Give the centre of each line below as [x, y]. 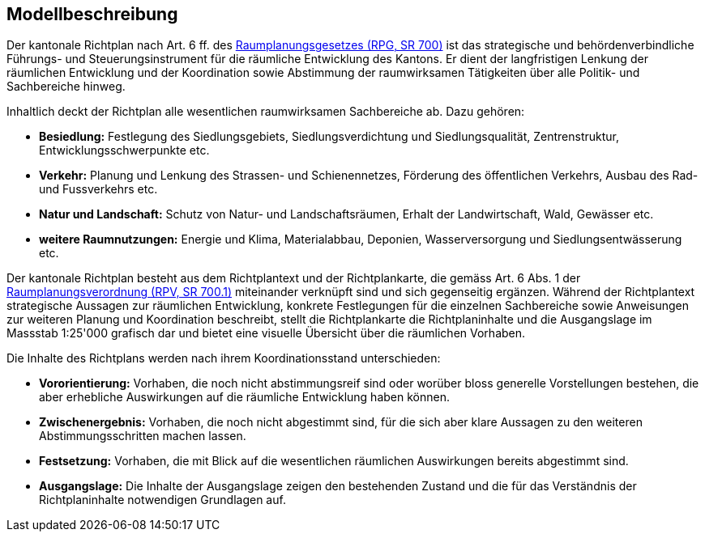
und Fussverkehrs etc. [98, 189]
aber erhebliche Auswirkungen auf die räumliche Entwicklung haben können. [244, 397]
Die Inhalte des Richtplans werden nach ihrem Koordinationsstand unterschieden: [224, 358]
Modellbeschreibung [92, 14]
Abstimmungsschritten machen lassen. [143, 436]
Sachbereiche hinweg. [66, 87]
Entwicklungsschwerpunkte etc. [124, 150]
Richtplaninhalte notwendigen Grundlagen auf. [162, 500]
